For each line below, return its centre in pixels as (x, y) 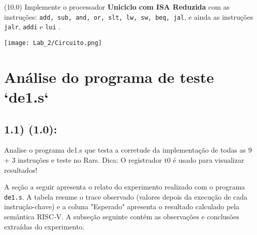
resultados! (21, 170)
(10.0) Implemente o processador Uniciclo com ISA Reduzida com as (117, 7)
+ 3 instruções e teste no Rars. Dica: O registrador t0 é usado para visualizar (124, 159)
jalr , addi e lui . (32, 27)
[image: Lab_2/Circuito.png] (53, 43)
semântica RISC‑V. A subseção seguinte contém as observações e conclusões (122, 216)
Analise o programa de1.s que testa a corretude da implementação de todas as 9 (128, 150)
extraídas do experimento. (44, 226)
